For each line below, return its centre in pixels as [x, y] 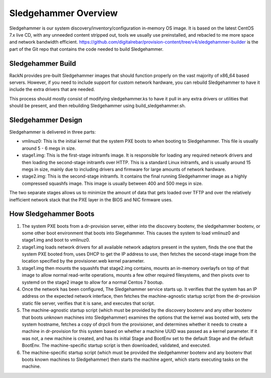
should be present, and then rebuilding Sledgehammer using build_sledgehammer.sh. [98, 106]
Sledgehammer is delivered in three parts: [53, 132]
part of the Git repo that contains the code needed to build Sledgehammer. [86, 49]
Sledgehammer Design [46, 120]
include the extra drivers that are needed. [52, 89]
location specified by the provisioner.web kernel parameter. [83, 261]
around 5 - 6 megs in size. [49, 148]
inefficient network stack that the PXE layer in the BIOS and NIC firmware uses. [91, 200]
